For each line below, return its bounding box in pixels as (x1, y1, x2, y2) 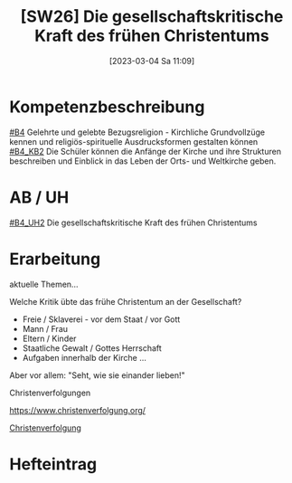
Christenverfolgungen (9, 387, 91, 398)
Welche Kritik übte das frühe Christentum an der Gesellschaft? (9, 296, 242, 307)
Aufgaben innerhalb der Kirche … (22, 352, 146, 363)
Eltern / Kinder (22, 333, 77, 344)
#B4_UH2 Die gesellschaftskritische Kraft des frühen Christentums (9, 217, 258, 228)
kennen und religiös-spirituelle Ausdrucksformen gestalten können (9, 136, 259, 147)
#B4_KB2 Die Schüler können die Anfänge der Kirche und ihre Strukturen (9, 146, 282, 156)
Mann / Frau (22, 323, 69, 334)
